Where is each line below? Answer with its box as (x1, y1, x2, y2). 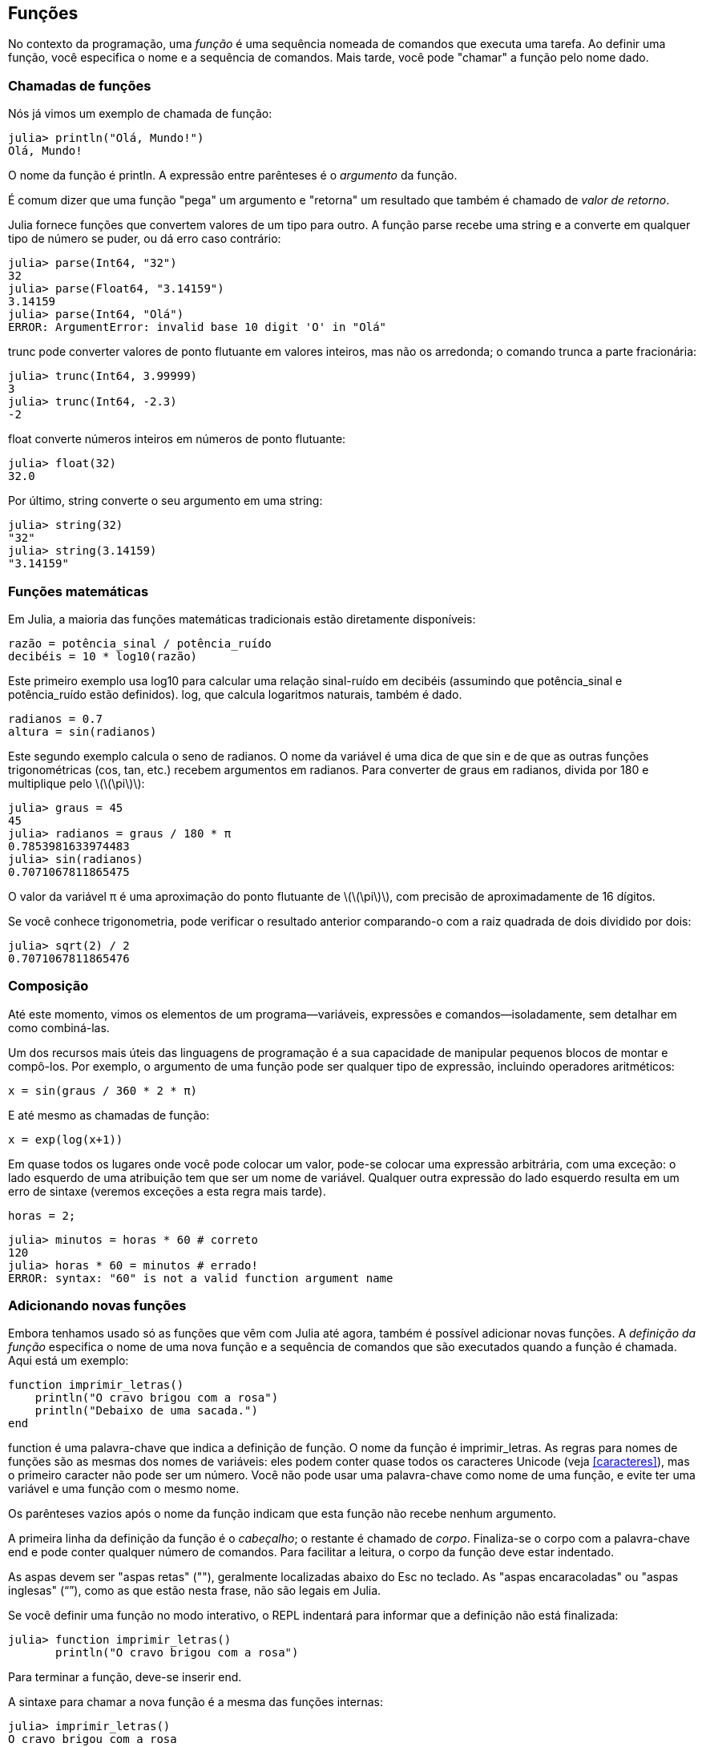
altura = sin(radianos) (8, 724, 157, 738)
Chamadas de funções (8, 77, 151, 94)
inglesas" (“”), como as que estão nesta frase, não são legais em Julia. (8, 1584, 381, 1598)
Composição (8, 978, 89, 995)
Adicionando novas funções (8, 1297, 187, 1314)
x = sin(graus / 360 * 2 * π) (8, 1083, 198, 1097)
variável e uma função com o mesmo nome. (8, 1482, 240, 1496)
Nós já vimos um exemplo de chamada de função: (8, 107, 272, 121)
